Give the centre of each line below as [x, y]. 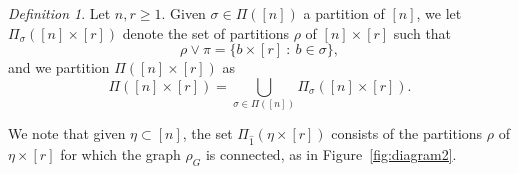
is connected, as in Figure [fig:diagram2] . [331, 153]
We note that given [67, 133]
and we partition [59, 67]
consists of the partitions [407, 133]
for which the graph [120, 153]
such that [422, 32]
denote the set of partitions [206, 32]
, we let [439, 13]
